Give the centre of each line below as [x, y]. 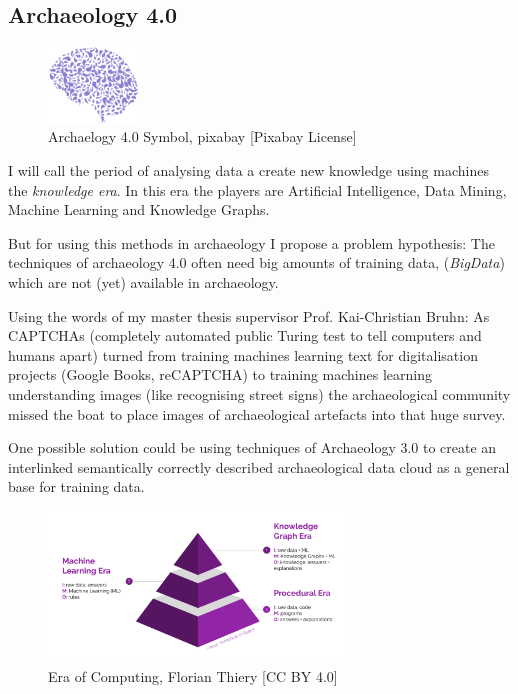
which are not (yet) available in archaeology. [143, 281]
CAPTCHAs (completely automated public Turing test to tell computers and [245, 335]
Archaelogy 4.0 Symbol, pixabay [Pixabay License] [202, 136]
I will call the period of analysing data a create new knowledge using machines [248, 169]
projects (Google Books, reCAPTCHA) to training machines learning [220, 374]
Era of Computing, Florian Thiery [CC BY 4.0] [193, 675]
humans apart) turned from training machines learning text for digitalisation [243, 354]
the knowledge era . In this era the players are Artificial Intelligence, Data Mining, [257, 189]
